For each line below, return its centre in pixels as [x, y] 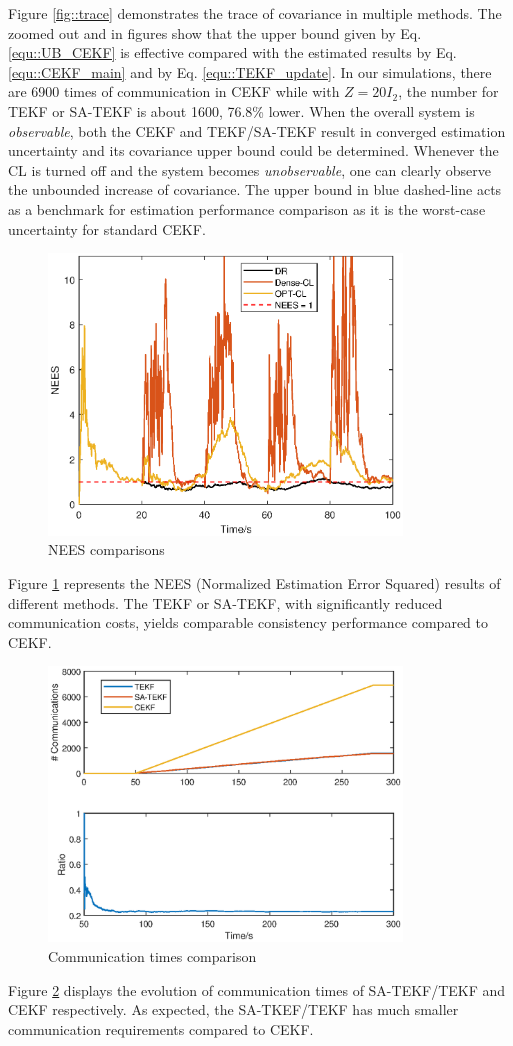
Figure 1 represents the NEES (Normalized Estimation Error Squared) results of [254, 582]
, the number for [448, 91]
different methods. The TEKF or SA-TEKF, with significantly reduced [225, 602]
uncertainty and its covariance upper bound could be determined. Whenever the [253, 150]
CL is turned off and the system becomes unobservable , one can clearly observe [249, 169]
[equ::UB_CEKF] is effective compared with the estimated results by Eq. [232, 52]
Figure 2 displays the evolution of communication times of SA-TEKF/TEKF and [257, 989]
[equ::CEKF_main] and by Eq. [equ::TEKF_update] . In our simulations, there [250, 71]
